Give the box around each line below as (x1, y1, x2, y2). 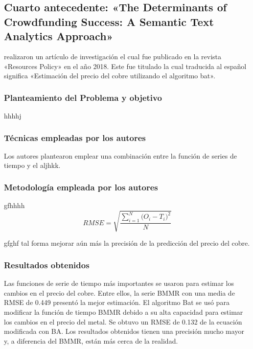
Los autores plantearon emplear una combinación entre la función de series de (4, 150, 237, 161)
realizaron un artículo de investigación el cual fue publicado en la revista (4, 51, 222, 61)
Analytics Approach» (4, 28, 113, 44)
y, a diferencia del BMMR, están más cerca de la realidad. (4, 335, 178, 346)
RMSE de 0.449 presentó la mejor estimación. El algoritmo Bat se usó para (4, 297, 230, 307)
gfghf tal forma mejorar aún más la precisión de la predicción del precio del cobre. (4, 238, 250, 248)
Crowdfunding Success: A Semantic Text (4, 14, 214, 29)
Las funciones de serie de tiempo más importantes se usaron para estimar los (4, 278, 234, 288)
